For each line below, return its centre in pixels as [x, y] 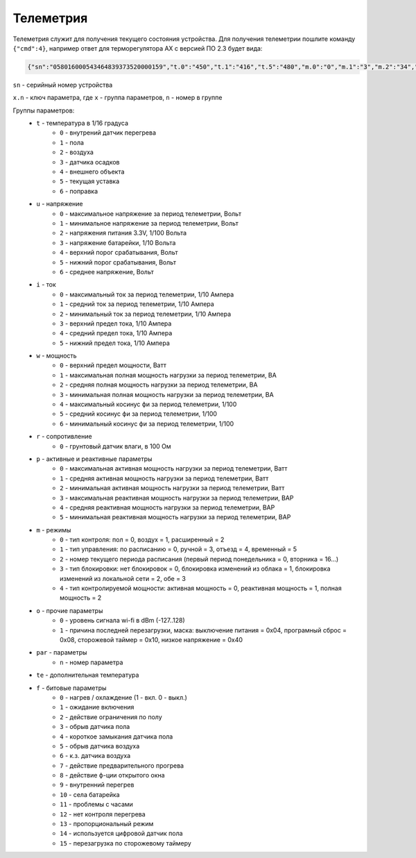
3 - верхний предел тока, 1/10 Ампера [116, 323]
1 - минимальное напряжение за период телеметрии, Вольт [149, 223]
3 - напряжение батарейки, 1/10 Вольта [118, 242]
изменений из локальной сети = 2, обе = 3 [123, 578]
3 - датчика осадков [90, 162]
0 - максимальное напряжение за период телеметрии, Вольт [151, 213]
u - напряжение [60, 204]
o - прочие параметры [70, 610]
